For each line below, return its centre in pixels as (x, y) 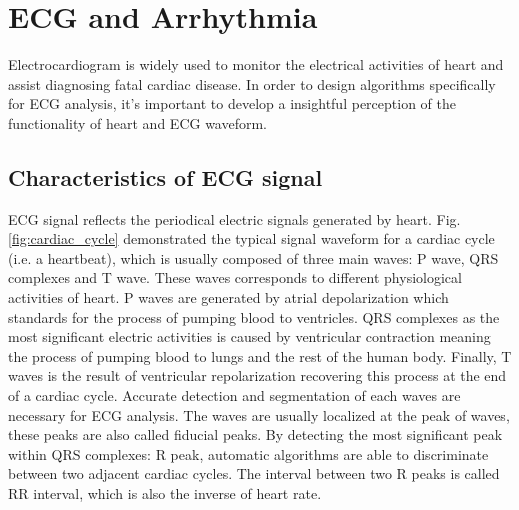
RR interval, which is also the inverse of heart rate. (165, 493)
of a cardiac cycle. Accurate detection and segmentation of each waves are (234, 395)
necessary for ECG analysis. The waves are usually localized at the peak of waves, (259, 414)
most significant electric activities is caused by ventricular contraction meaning (249, 336)
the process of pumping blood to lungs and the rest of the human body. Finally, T (260, 355)
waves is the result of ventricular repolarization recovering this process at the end (257, 375)
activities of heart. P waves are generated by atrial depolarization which (228, 297)
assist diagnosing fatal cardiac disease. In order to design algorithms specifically (252, 83)
